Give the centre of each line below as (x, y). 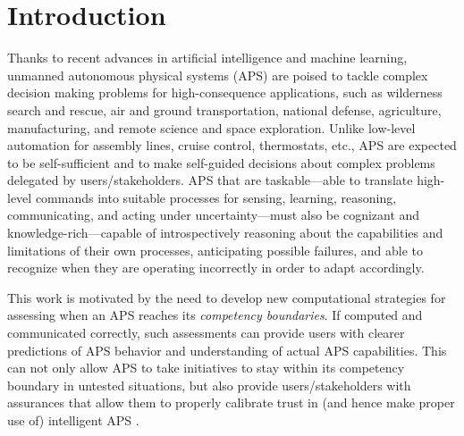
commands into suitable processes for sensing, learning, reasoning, (216, 197)
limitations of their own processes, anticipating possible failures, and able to (215, 250)
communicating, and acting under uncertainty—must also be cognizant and (214, 215)
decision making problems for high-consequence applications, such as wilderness (225, 92)
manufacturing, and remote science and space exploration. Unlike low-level (211, 127)
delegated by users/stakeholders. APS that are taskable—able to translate (210, 180)
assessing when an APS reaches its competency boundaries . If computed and (215, 315)
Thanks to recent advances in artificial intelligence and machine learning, (207, 58)
